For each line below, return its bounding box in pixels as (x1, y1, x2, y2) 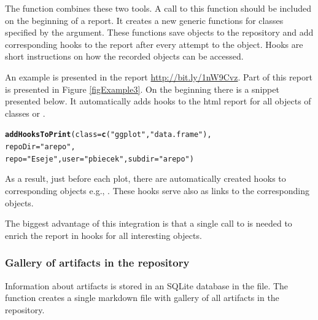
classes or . (5, 106, 45, 119)
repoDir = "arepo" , (5, 142, 76, 151)
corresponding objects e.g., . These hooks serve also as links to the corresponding (5, 184, 309, 197)
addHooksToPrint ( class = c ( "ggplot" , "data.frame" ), (5, 130, 212, 139)
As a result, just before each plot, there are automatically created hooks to (5, 172, 286, 185)
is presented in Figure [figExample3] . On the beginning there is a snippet (5, 82, 279, 95)
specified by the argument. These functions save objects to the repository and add (5, 26, 314, 39)
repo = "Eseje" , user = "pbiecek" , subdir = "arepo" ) (5, 154, 194, 163)
